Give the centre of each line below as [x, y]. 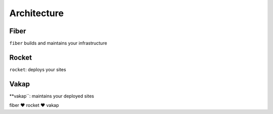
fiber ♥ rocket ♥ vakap [34, 105]
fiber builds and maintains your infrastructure [58, 43]
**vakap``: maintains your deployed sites [52, 96]
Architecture [37, 13]
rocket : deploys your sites [38, 69]
